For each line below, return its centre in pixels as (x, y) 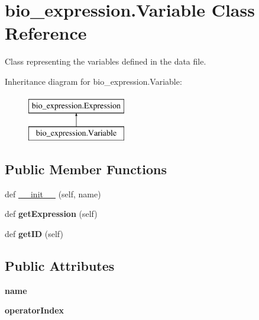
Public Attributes (60, 266)
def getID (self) (34, 234)
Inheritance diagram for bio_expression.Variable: (93, 81)
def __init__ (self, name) (53, 193)
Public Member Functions (86, 169)
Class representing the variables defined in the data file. (106, 61)
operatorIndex (35, 310)
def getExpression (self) (51, 214)
